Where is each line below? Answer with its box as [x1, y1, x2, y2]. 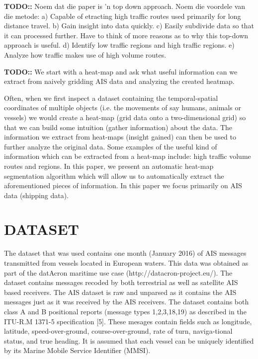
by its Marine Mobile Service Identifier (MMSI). [4, 345, 151, 356]
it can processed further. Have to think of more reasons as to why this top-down [4, 30, 249, 40]
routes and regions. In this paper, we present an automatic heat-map [4, 160, 214, 171]
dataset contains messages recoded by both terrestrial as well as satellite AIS [4, 277, 238, 287]
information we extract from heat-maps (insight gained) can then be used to [4, 132, 237, 142]
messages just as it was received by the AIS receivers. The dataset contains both [4, 296, 249, 307]
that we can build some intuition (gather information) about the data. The [4, 122, 233, 132]
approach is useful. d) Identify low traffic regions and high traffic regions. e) [4, 40, 235, 50]
